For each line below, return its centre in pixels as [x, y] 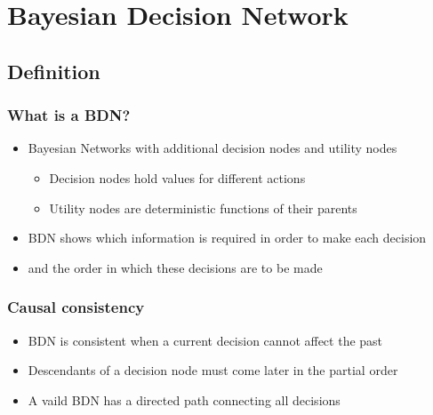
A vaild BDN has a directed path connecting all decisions [184, 399]
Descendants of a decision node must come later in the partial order [213, 370]
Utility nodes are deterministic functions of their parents [203, 207]
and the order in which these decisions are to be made [175, 267]
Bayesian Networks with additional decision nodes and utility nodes [212, 148]
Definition [54, 71]
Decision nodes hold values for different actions [177, 177]
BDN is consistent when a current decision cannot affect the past [205, 340]
